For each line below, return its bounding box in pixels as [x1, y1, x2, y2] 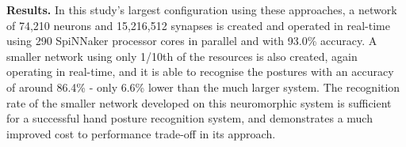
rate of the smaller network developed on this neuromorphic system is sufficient [6, 94, 392, 111]
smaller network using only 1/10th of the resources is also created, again [6, 47, 358, 64]
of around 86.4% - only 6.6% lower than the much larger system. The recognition [6, 78, 400, 95]
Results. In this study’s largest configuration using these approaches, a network [6, 2, 397, 17]
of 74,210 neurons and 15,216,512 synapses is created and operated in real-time [6, 17, 390, 33]
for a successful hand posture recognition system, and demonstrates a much [6, 110, 373, 126]
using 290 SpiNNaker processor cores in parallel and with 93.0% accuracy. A [6, 32, 377, 49]
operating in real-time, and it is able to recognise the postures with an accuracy [6, 63, 394, 80]
